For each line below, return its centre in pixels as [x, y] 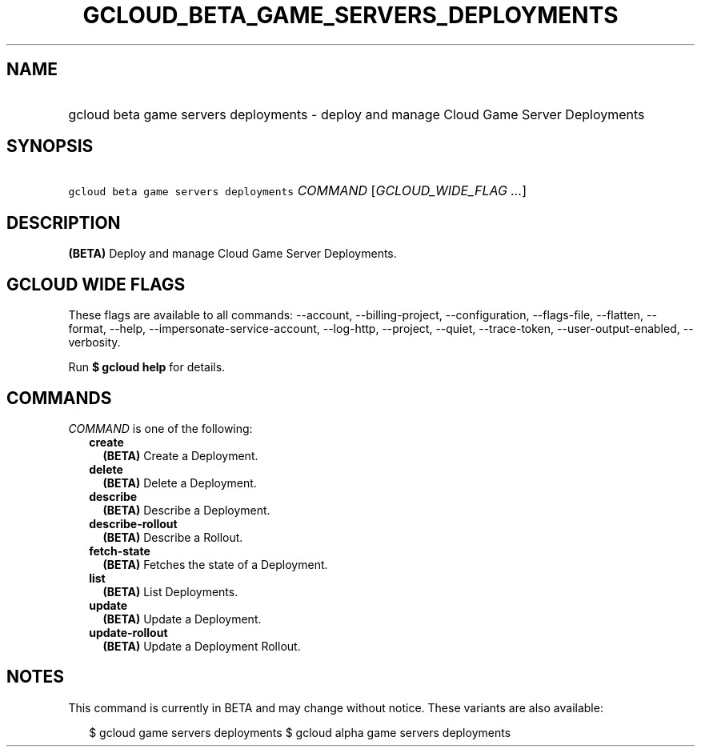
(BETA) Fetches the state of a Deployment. [215, 564]
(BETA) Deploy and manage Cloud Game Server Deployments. [232, 254]
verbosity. [94, 342]
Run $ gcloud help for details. [147, 367]
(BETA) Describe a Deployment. [186, 510]
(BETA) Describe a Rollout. [173, 537]
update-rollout [128, 632]
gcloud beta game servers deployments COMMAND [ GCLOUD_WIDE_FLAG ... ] [298, 191]
